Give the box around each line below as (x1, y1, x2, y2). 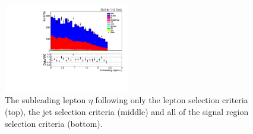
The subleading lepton (5, 94, 86, 106)
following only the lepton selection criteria (95, 94, 248, 106)
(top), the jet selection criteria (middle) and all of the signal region (5, 106, 249, 117)
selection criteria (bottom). (5, 117, 103, 129)
